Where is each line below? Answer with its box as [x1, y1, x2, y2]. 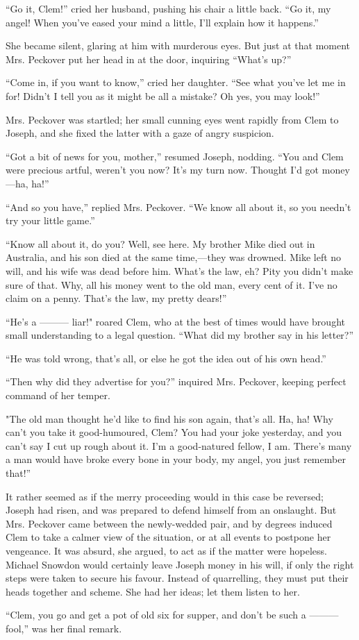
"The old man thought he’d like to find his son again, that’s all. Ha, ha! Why [6, 411, 333, 426]
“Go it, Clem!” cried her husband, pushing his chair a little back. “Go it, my [6, 1, 331, 15]
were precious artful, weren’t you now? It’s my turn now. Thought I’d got [6, 162, 319, 177]
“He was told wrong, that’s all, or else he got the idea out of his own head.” [6, 351, 326, 365]
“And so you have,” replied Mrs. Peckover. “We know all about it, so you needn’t [6, 199, 351, 214]
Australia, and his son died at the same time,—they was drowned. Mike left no [6, 250, 342, 264]
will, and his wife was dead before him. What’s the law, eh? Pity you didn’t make [6, 263, 353, 278]
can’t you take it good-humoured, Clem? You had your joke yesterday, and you [6, 425, 342, 439]
